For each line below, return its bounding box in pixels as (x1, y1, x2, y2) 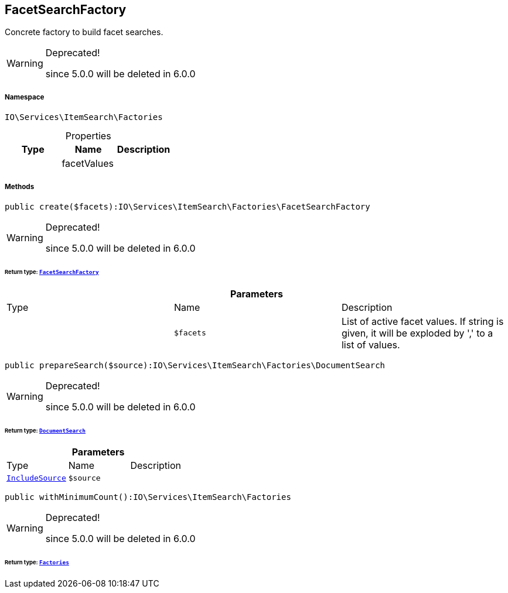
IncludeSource (6, 474, 66, 483)
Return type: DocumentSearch (5, 427, 86, 434)
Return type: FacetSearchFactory (5, 268, 99, 275)
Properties (65, 130, 111, 142)
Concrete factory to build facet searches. (5, 27, 163, 37)
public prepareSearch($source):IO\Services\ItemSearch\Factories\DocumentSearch (5, 360, 386, 370)
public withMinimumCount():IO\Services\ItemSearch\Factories (5, 492, 291, 502)
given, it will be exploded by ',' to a (341, 327, 493, 339)
